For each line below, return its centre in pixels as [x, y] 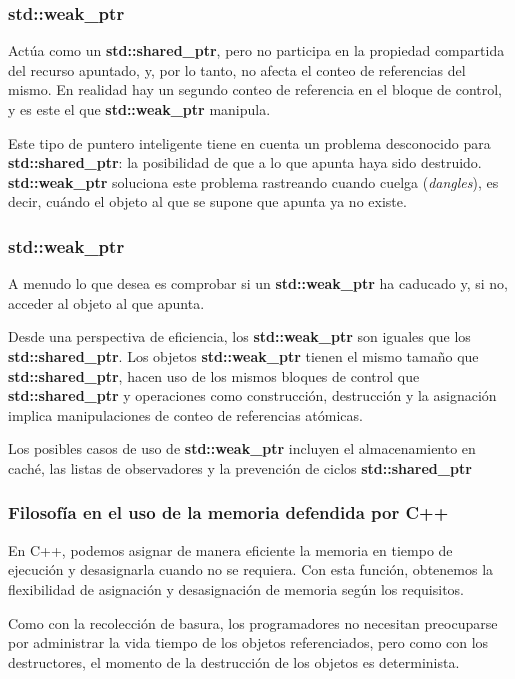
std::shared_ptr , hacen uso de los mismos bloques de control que [214, 375]
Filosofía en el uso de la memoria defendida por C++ [228, 512]
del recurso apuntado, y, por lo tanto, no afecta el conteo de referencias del [237, 69]
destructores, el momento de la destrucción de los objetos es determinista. [234, 661]
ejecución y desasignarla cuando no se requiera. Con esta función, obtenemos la [251, 569]
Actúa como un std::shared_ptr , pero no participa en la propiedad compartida [256, 50]
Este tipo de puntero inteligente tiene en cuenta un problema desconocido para [249, 142]
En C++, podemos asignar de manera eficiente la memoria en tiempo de [230, 549]
